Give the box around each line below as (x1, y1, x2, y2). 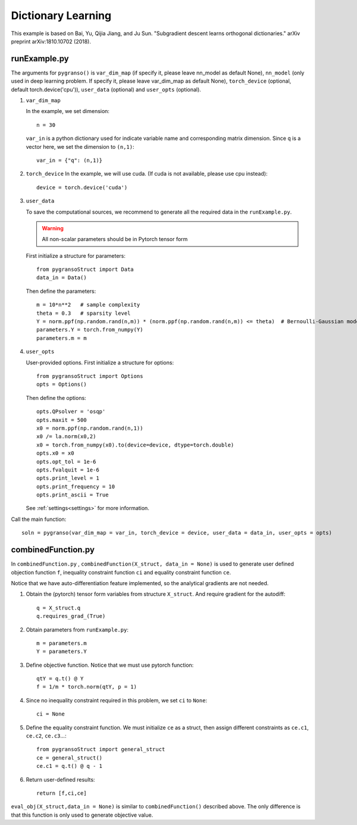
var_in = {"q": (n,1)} (36, 157, 103, 164)
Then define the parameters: (26, 287, 96, 295)
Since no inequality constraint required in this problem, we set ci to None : (26, 696, 208, 704)
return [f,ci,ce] (36, 789, 87, 796)
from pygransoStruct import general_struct (36, 746, 165, 753)
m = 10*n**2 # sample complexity (36, 301, 140, 308)
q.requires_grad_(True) (36, 613, 106, 620)
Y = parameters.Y (36, 648, 87, 655)
